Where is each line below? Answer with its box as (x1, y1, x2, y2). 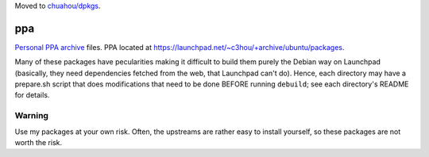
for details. (14, 90, 50, 100)
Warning (14, 110, 49, 121)
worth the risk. (14, 138, 63, 147)
